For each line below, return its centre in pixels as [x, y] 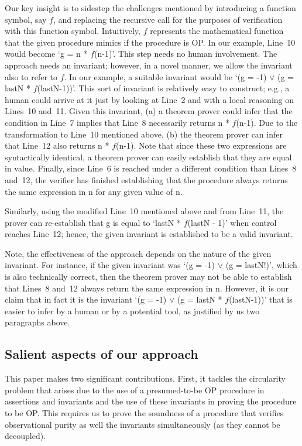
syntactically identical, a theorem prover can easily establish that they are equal [148, 157]
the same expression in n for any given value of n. [94, 191]
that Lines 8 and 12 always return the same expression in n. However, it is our [147, 288]
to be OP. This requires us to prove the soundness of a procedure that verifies [144, 413]
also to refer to [31, 76]
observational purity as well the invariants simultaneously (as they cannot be [143, 424]
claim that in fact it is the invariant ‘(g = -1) [86, 299]
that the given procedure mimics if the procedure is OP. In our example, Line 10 [150, 42]
